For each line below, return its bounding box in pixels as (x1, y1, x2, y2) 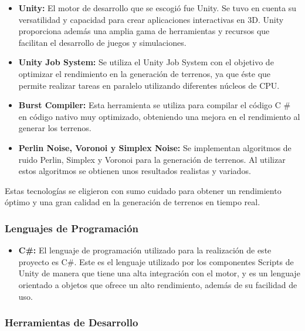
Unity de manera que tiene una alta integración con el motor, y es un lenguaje (18, 267, 300, 279)
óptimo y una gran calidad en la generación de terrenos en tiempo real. (5, 196, 260, 208)
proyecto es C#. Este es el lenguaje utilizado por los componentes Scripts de (18, 255, 294, 268)
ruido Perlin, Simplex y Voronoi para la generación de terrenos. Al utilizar (18, 153, 286, 165)
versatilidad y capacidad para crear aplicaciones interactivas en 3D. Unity (18, 13, 284, 25)
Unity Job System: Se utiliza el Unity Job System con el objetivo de (18, 56, 274, 68)
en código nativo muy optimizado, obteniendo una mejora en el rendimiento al (18, 110, 300, 122)
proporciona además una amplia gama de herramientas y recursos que (18, 25, 270, 37)
